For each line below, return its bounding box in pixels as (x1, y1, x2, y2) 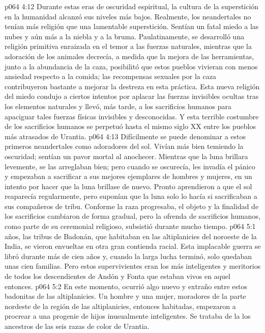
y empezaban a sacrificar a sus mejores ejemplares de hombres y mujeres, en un (5, 171, 252, 182)
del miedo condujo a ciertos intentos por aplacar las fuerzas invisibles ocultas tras (5, 91, 259, 101)
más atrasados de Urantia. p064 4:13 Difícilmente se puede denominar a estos (5, 131, 246, 141)
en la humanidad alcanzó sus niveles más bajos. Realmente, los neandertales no (5, 11, 251, 21)
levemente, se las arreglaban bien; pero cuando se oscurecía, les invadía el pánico (5, 161, 255, 171)
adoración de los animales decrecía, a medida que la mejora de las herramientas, (5, 50, 254, 61)
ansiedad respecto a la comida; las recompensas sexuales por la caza (5, 71, 216, 82)
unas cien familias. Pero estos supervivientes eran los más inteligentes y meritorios (5, 261, 261, 271)
